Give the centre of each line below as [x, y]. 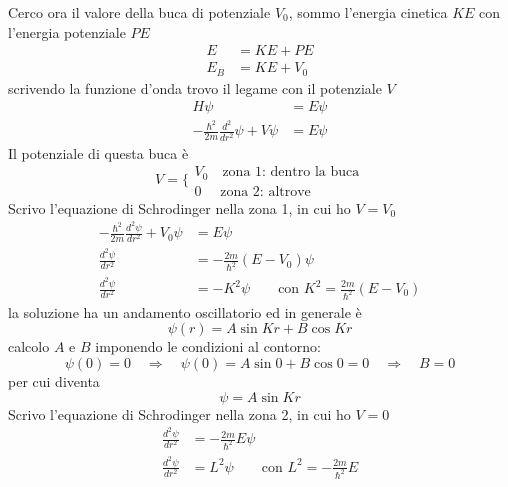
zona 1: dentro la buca [291, 172]
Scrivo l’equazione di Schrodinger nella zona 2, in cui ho [179, 413]
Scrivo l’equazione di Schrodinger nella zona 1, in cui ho [179, 207]
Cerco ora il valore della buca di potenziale [139, 12]
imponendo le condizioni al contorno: [208, 346]
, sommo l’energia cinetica [368, 12]
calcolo [29, 346]
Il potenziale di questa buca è [98, 152]
